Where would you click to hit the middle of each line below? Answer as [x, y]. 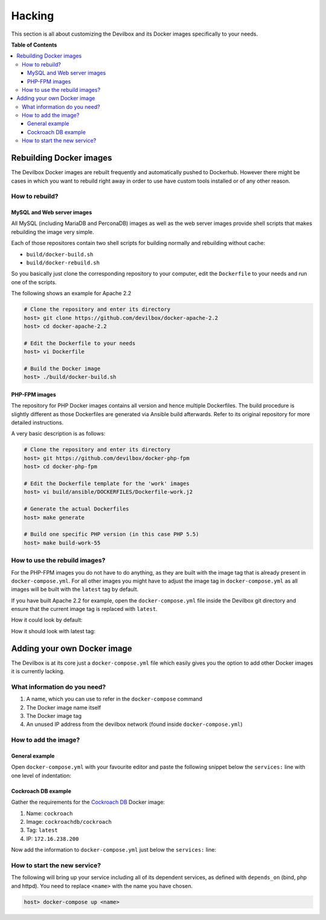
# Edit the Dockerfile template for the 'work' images [107, 484]
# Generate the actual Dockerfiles [76, 509]
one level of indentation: [41, 775]
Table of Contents [34, 45]
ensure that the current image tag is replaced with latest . [85, 609]
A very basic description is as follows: [58, 434]
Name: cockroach [50, 813]
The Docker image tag [54, 716]
